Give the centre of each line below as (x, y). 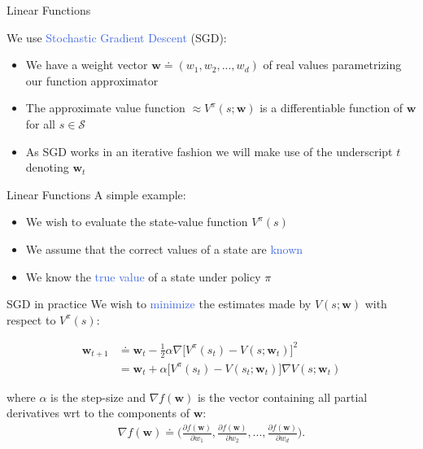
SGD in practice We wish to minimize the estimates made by (159, 304)
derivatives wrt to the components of (98, 413)
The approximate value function (105, 108)
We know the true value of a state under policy (143, 276)
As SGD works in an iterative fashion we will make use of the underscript (209, 151)
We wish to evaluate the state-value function (137, 222)
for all (41, 123)
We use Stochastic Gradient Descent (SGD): (117, 37)
